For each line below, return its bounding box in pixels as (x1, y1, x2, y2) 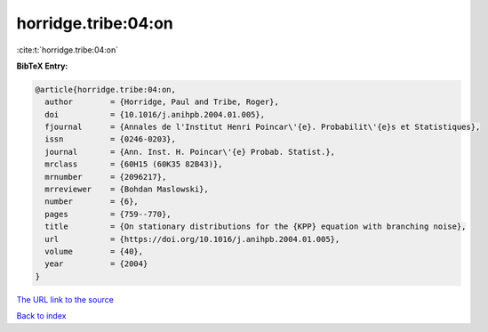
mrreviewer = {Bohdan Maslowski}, (44, 184, 209, 195)
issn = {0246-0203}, (44, 134, 177, 144)
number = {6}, (44, 197, 140, 206)
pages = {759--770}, (44, 209, 172, 219)
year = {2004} (44, 259, 148, 269)
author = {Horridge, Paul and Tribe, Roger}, (44, 97, 279, 107)
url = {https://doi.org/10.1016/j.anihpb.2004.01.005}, (44, 234, 340, 244)
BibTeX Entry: (16, 61, 68, 71)
